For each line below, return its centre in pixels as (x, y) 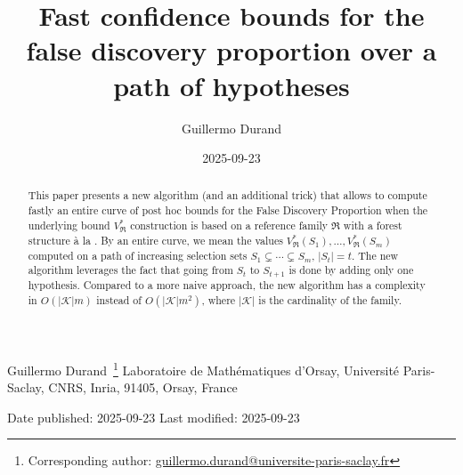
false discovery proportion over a (231, 50)
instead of (119, 299)
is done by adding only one (351, 270)
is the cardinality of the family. (330, 299)
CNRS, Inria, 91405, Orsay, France (143, 387)
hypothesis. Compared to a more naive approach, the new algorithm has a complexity (227, 285)
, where (219, 299)
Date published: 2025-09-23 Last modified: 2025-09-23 (154, 417)
